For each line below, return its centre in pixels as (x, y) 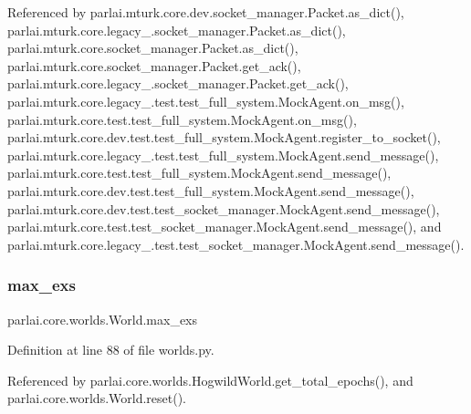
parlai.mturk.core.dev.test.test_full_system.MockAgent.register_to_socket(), (224, 137)
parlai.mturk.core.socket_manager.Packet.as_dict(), (153, 48)
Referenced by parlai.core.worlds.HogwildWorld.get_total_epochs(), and (210, 380)
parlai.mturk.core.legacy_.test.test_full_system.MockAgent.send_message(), (223, 155)
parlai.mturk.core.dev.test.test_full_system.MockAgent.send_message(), (211, 190)
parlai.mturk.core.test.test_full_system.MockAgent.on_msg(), (182, 119)
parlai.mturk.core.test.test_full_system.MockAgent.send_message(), (199, 173)
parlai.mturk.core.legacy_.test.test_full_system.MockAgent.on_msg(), (206, 101)
